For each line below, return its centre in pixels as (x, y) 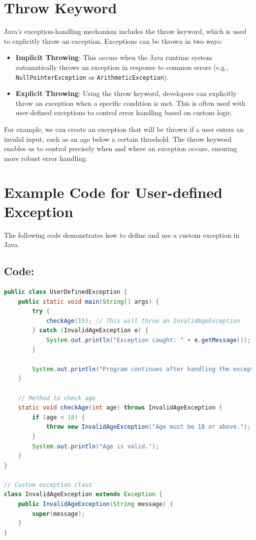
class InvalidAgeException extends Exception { (83, 494)
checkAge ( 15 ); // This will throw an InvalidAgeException (143, 321)
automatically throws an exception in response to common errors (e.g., (122, 67)
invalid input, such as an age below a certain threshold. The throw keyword (118, 139)
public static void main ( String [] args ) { (89, 302)
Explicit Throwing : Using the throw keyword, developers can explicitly (126, 93)
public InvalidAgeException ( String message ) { (96, 504)
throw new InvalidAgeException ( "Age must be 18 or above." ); (148, 427)
